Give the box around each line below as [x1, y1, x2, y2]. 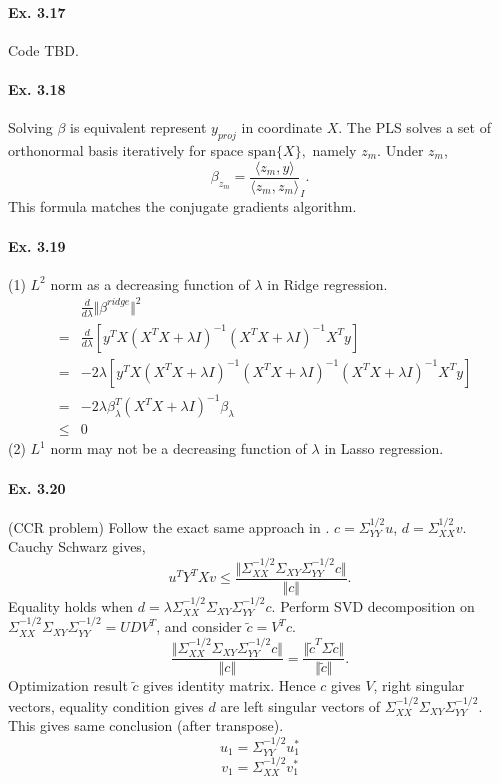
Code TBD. [8, 39, 79, 60]
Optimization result [8, 675, 128, 696]
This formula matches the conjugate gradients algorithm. [8, 196, 357, 217]
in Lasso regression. [324, 438, 444, 459]
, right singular [373, 675, 465, 696]
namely [312, 139, 357, 160]
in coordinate [241, 117, 323, 138]
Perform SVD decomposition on [280, 595, 475, 616]
